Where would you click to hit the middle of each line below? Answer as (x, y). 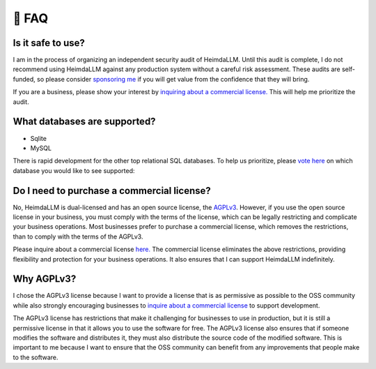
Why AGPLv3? (45, 279)
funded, (24, 79)
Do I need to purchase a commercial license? (112, 191)
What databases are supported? (84, 122)
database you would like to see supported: (74, 170)
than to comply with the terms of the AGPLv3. (78, 236)
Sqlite (38, 138)
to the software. (36, 357)
